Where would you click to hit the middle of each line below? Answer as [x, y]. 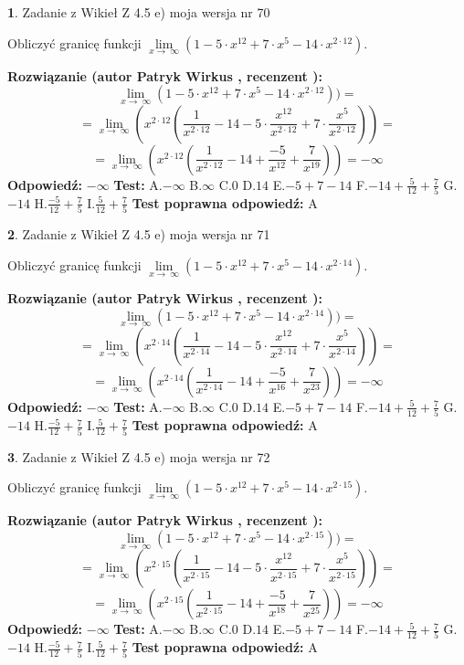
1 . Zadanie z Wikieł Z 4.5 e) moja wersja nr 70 [139, 12]
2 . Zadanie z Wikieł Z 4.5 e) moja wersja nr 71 [139, 234]
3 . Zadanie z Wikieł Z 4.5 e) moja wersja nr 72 [139, 456]
